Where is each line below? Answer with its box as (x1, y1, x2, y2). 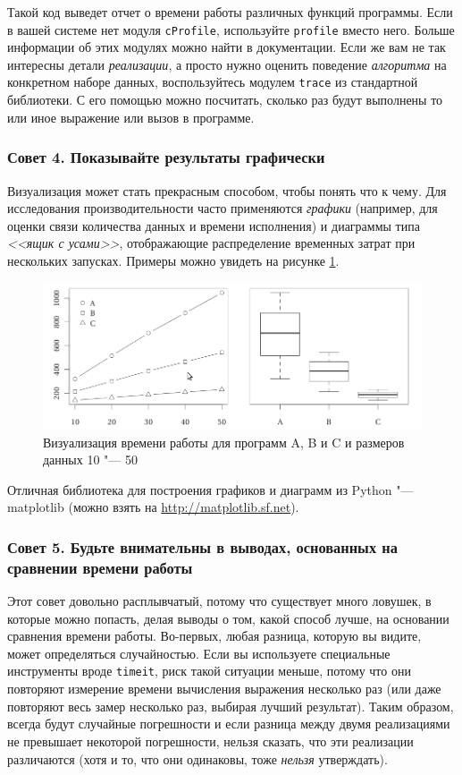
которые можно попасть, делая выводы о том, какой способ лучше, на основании (7, 609, 449, 627)
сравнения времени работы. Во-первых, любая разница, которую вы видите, (7, 626, 422, 645)
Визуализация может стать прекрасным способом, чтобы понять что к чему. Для (7, 181, 447, 200)
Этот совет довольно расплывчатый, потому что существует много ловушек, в (7, 592, 432, 610)
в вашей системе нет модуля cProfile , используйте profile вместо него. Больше (7, 20, 455, 38)
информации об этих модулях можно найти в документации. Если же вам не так (7, 38, 446, 56)
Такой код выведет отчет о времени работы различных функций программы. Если (7, 3, 453, 21)
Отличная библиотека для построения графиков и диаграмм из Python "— (7, 480, 414, 498)
